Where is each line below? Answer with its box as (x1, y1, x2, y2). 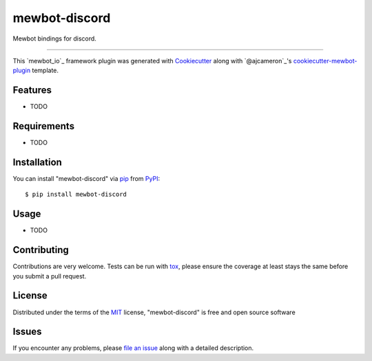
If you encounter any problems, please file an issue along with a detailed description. (12, 344, 254, 352)
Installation (12, 156, 62, 168)
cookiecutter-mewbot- (293, 56, 358, 65)
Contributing (12, 244, 69, 256)
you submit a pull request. (12, 272, 87, 280)
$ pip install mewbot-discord (25, 190, 127, 199)
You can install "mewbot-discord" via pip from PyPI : (12, 175, 161, 183)
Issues (12, 326, 42, 338)
